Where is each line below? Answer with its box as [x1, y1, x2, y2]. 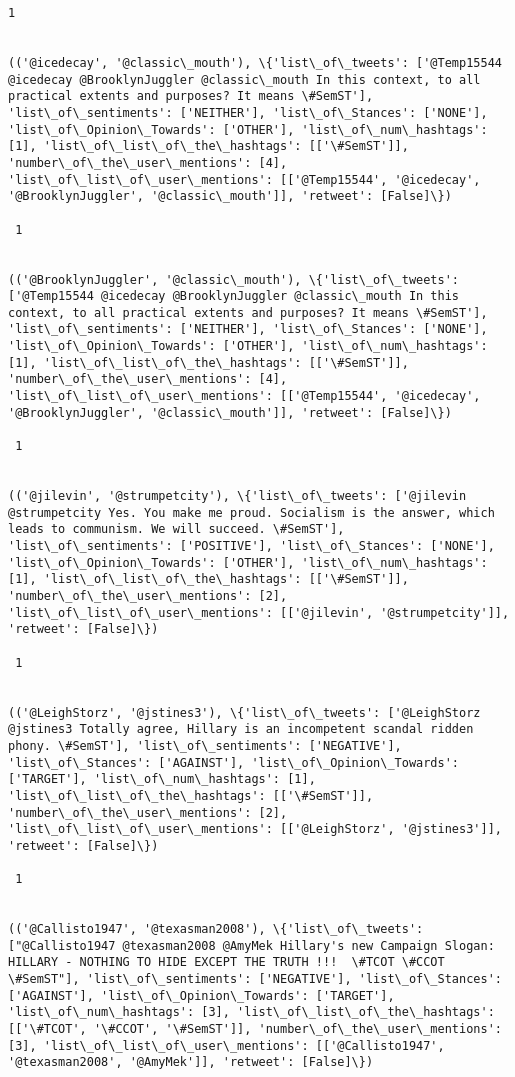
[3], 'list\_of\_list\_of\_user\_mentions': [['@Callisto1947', [8, 1038, 445, 1053]
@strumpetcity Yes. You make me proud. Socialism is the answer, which [8, 505, 495, 520]
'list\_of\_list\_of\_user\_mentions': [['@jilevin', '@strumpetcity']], [8, 605, 510, 620]
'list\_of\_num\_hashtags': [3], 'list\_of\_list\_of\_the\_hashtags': [8, 1005, 495, 1020]
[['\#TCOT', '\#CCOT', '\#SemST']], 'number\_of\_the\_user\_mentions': [8, 1022, 502, 1037]
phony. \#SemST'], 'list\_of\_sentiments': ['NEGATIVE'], [8, 738, 402, 753]
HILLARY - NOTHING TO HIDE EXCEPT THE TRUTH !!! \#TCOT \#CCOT [8, 955, 445, 970]
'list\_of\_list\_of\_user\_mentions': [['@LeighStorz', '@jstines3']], [8, 822, 502, 837]
